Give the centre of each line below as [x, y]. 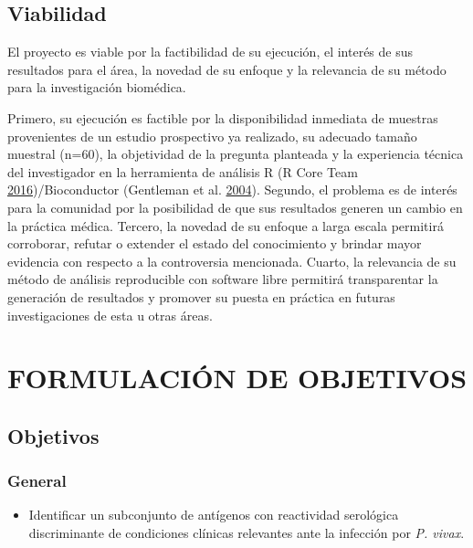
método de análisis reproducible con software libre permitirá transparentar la [223, 279]
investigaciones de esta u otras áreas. [110, 315]
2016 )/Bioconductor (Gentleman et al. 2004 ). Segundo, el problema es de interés [232, 190]
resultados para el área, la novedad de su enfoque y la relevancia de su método [227, 69]
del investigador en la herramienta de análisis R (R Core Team [183, 171]
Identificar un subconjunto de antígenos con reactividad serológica [214, 515]
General [37, 481]
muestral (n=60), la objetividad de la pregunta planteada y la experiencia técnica [236, 154]
